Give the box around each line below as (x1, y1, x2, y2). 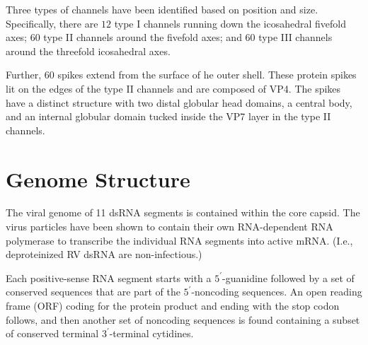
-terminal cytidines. (109, 326, 194, 341)
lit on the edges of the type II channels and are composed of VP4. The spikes (6, 81, 341, 95)
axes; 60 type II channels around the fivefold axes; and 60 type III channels (6, 30, 333, 45)
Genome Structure (6, 164, 190, 193)
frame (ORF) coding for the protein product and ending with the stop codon (6, 298, 340, 313)
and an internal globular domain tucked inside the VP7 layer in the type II (6, 109, 331, 124)
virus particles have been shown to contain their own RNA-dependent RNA (6, 219, 333, 234)
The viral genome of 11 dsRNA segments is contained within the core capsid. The (6, 205, 360, 220)
